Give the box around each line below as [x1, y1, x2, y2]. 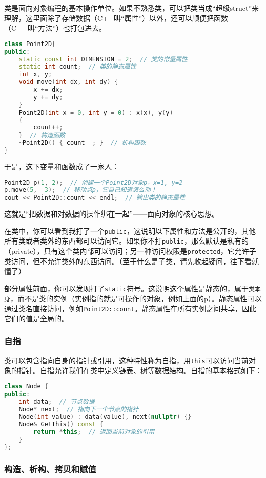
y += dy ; [33, 93, 63, 101]
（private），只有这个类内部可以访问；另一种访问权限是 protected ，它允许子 [4, 246, 256, 256]
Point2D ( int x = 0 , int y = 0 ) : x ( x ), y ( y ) [18, 108, 173, 116]
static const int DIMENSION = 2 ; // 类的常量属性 [18, 55, 188, 63]
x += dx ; [33, 86, 63, 94]
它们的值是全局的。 [4, 313, 69, 323]
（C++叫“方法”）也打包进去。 [4, 23, 107, 33]
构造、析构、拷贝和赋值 [4, 462, 96, 475]
